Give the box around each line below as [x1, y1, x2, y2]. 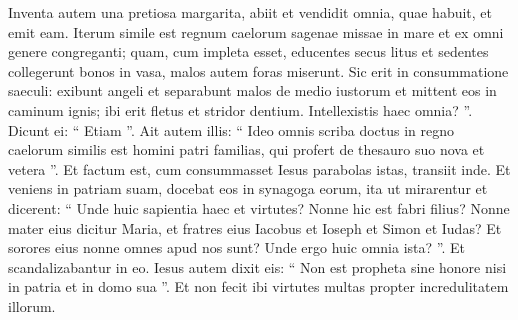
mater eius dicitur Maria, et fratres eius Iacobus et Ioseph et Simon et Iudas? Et [8, 217, 502, 238]
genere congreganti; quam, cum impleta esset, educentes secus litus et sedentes [8, 41, 489, 62]
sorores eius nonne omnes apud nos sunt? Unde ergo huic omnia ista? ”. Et [8, 237, 465, 258]
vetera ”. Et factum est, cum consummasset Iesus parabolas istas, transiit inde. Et [8, 158, 511, 179]
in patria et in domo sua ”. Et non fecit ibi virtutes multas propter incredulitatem [8, 276, 509, 297]
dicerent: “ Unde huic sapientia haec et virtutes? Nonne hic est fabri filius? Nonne [8, 197, 510, 218]
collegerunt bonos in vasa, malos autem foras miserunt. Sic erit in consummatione [8, 60, 509, 81]
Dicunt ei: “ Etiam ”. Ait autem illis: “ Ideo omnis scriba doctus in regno [8, 119, 455, 140]
